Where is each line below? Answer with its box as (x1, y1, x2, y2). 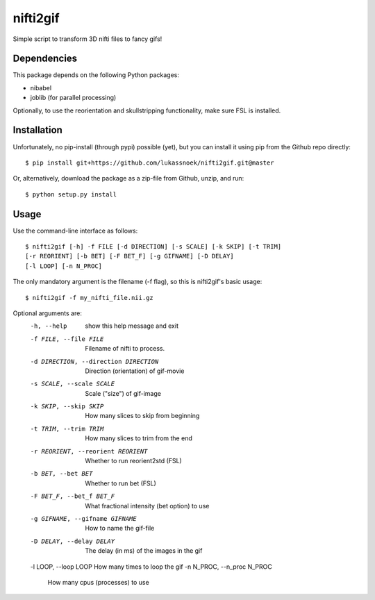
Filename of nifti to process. (85, 344, 165, 353)
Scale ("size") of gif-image (85, 389, 161, 397)
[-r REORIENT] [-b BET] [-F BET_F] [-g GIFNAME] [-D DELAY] (25, 252, 234, 260)
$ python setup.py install (25, 190, 117, 198)
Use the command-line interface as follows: (12, 226, 138, 235)
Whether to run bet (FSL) (85, 479, 156, 487)
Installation (12, 124, 62, 136)
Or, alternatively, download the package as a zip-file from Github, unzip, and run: (12, 174, 244, 183)
